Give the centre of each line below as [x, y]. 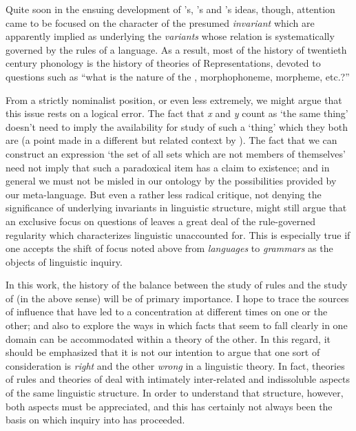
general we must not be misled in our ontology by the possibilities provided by [171, 181]
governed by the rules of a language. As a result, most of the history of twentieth [176, 49]
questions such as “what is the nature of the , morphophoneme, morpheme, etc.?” [178, 76]
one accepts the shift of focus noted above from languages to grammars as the [169, 248]
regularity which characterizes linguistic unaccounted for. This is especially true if [178, 234]
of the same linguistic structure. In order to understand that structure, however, [175, 393]
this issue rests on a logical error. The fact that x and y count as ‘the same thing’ [177, 113]
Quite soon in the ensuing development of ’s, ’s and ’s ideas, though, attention [170, 9]
